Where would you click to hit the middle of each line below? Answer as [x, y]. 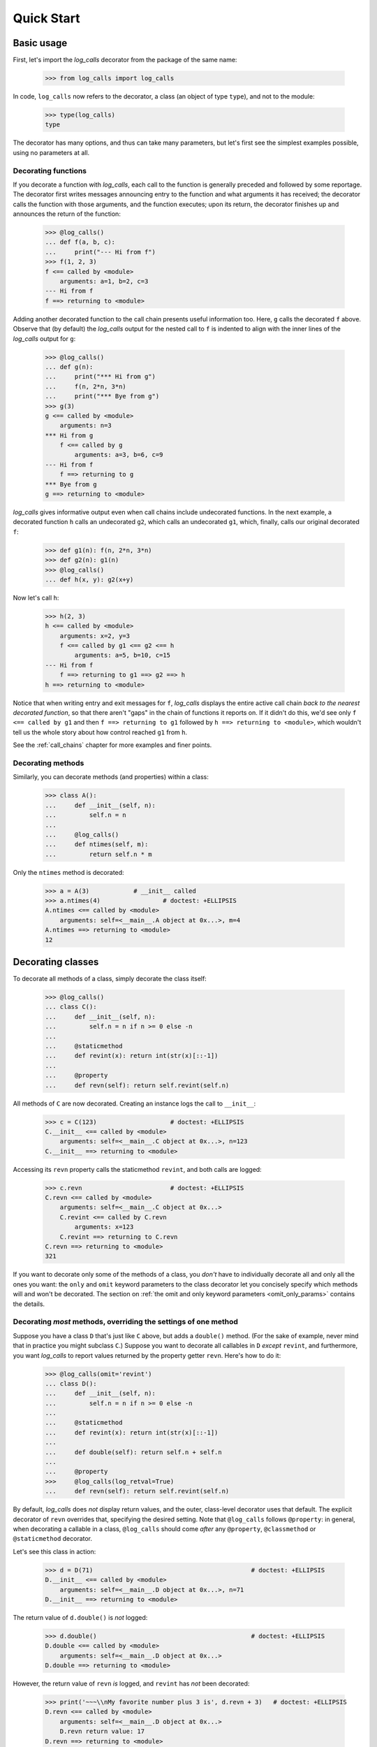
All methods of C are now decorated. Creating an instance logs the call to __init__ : [134, 1103]
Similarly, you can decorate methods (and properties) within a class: [111, 777]
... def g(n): [69, 367]
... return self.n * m [99, 854]
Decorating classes [56, 962]
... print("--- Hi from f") [101, 252]
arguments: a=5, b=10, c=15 [123, 655]
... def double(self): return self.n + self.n [134, 1452]
